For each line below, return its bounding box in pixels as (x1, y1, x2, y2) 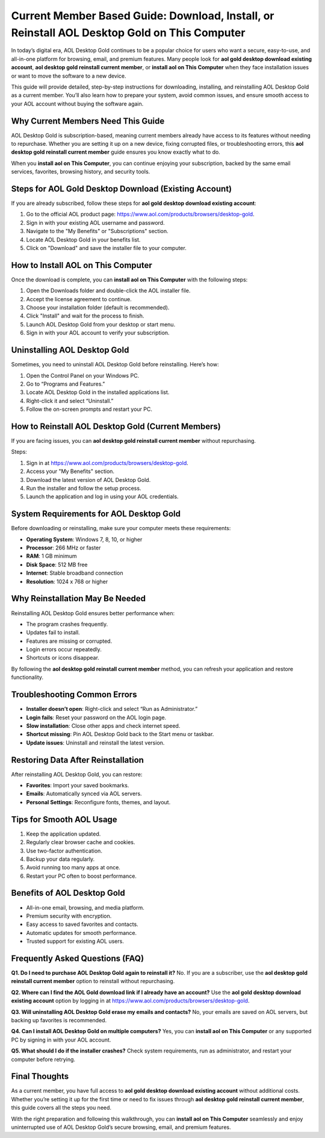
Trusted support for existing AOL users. (26, 937, 125, 945)
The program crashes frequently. (26, 621, 108, 628)
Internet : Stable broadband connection (26, 569, 123, 577)
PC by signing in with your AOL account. (11, 1036, 111, 1043)
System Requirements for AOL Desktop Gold (11, 509, 181, 519)
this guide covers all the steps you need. (11, 1104, 111, 1111)
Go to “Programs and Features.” (26, 380, 105, 387)
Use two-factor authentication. (26, 847, 102, 854)
